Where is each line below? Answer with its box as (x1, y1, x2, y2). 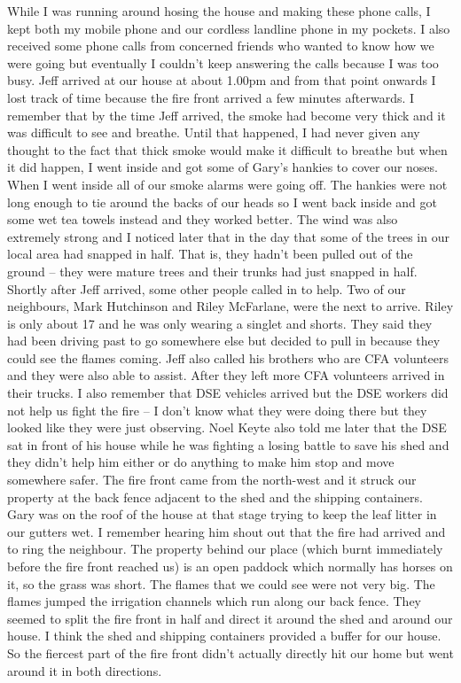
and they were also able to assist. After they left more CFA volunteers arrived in (7, 366, 445, 384)
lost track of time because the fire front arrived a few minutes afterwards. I (7, 88, 415, 106)
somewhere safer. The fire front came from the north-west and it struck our (7, 470, 417, 489)
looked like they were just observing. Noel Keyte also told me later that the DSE (7, 418, 447, 437)
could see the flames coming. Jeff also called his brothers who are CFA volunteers (7, 348, 449, 367)
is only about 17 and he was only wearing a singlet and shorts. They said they (7, 314, 433, 332)
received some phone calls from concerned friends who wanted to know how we (7, 36, 434, 55)
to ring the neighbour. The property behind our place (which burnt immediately (7, 539, 443, 558)
